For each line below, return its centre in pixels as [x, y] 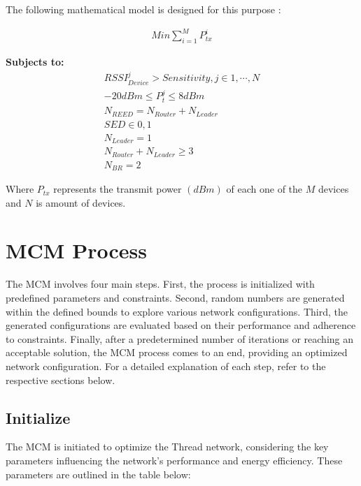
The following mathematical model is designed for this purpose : [143, 9]
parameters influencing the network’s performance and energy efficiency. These [174, 460]
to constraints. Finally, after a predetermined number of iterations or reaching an [179, 338]
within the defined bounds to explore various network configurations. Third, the [177, 311]
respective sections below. [61, 380]
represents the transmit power [118, 189]
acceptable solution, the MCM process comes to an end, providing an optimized [177, 352]
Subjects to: [35, 61]
